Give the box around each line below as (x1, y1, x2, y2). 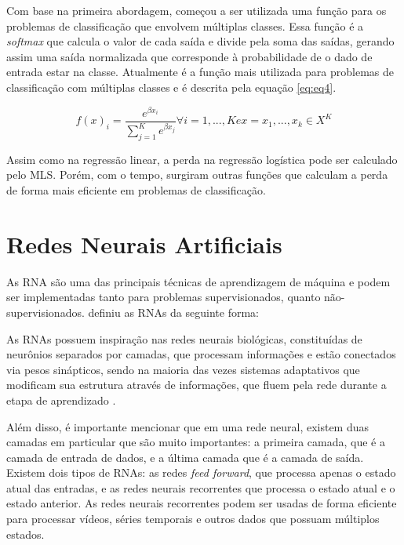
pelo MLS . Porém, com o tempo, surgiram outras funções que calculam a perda (6, 166, 388, 183)
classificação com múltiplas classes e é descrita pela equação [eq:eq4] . (6, 78, 337, 95)
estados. (6, 525, 45, 542)
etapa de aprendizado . (6, 391, 116, 408)
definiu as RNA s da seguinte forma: (88, 303, 259, 320)
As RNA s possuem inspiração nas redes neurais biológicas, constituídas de (6, 330, 362, 347)
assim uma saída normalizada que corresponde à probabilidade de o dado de (6, 48, 373, 64)
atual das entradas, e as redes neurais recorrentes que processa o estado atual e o (6, 479, 395, 496)
